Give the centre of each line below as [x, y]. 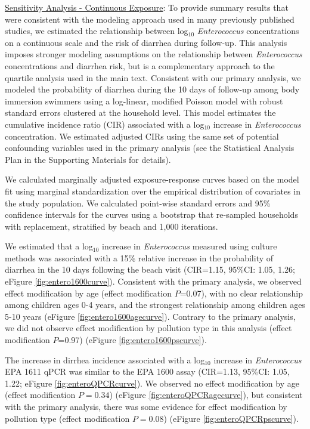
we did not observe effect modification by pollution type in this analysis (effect [148, 328]
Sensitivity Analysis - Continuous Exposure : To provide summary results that [147, 7]
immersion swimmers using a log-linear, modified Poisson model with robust [144, 101]
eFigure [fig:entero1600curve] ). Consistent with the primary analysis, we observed [153, 281]
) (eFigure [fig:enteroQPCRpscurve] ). [231, 418]
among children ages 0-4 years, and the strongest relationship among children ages [155, 305]
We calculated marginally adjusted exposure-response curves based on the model [152, 179]
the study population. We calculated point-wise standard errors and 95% [138, 203]
